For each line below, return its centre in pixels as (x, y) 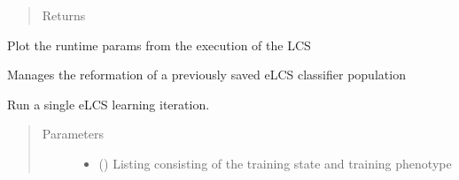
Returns (64, 15)
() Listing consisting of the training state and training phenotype (275, 163)
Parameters (73, 134)
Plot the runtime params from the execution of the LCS (159, 45)
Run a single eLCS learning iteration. (109, 104)
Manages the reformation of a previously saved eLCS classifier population (206, 75)
